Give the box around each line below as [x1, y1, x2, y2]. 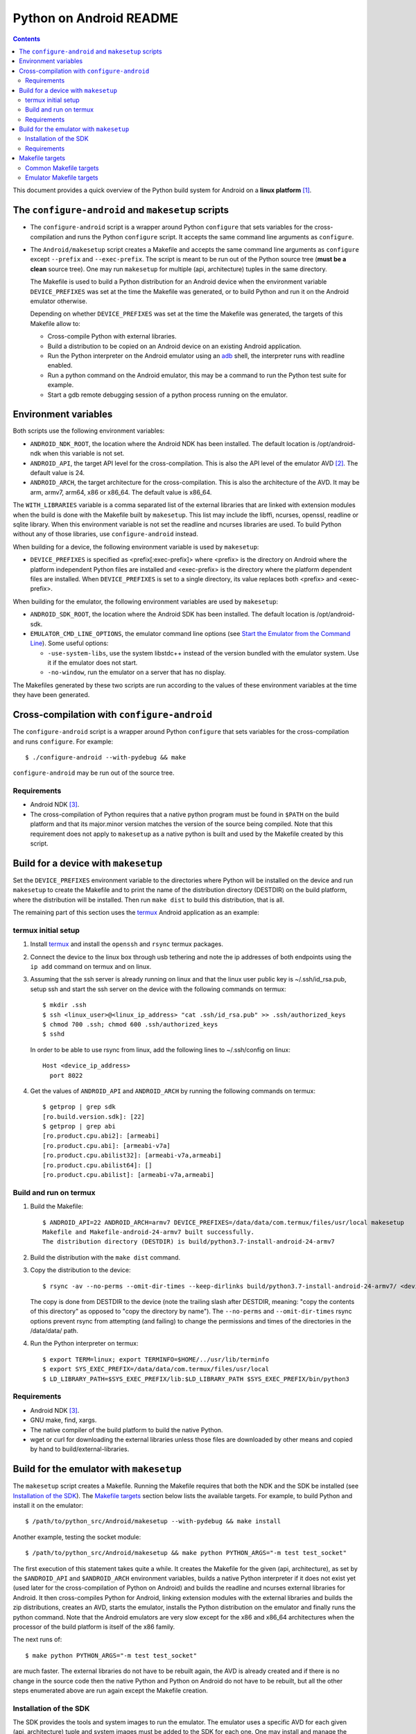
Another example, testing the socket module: [12, 1533, 141, 1541]
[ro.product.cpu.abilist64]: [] [42, 1161, 153, 1169]
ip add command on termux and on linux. [30, 963, 152, 971]
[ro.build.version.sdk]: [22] [42, 1113, 146, 1120]
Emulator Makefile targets [25, 173, 98, 182]
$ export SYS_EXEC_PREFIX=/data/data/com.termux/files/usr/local [42, 1365, 270, 1373]
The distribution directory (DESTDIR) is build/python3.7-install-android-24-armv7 [42, 1238, 336, 1246]
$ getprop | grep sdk [42, 1103, 116, 1111]
